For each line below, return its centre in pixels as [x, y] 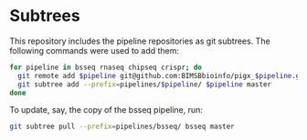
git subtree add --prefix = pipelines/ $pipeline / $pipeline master [145, 84]
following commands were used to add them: [95, 50]
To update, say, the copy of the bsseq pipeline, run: [106, 110]
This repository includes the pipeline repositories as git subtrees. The [140, 41]
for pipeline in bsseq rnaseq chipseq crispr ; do [106, 67]
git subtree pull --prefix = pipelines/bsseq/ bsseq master [122, 127]
